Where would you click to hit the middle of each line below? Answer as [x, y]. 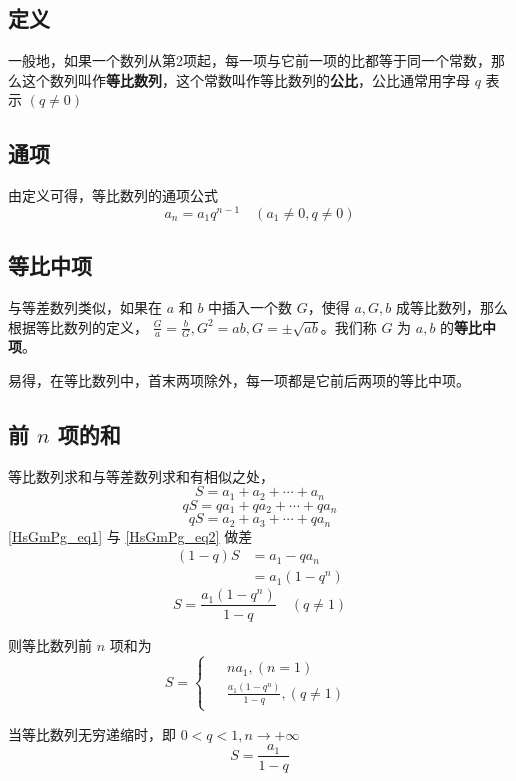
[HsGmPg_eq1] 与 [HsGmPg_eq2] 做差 [130, 535]
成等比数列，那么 [452, 307]
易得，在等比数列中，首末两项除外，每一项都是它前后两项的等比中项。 [239, 380]
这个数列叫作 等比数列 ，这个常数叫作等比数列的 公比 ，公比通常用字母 [245, 79]
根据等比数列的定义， [78, 326]
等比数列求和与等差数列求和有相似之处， [141, 475]
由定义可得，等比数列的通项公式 [113, 195]
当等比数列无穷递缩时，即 [92, 733]
